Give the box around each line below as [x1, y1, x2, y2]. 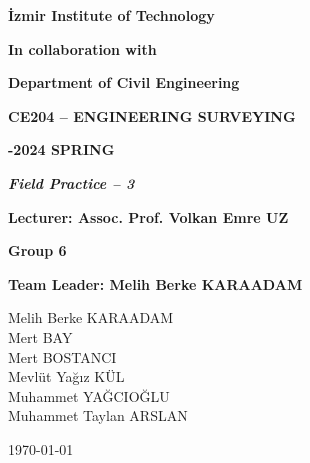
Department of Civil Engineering [8, 72, 240, 93]
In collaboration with [8, 38, 157, 59]
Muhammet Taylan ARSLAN [8, 405, 188, 426]
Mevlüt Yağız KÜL [8, 366, 125, 387]
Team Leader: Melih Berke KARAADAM [8, 273, 303, 294]
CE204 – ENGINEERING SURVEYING [8, 105, 296, 126]
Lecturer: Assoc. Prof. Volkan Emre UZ [8, 206, 289, 227]
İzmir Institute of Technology [8, 5, 215, 25]
